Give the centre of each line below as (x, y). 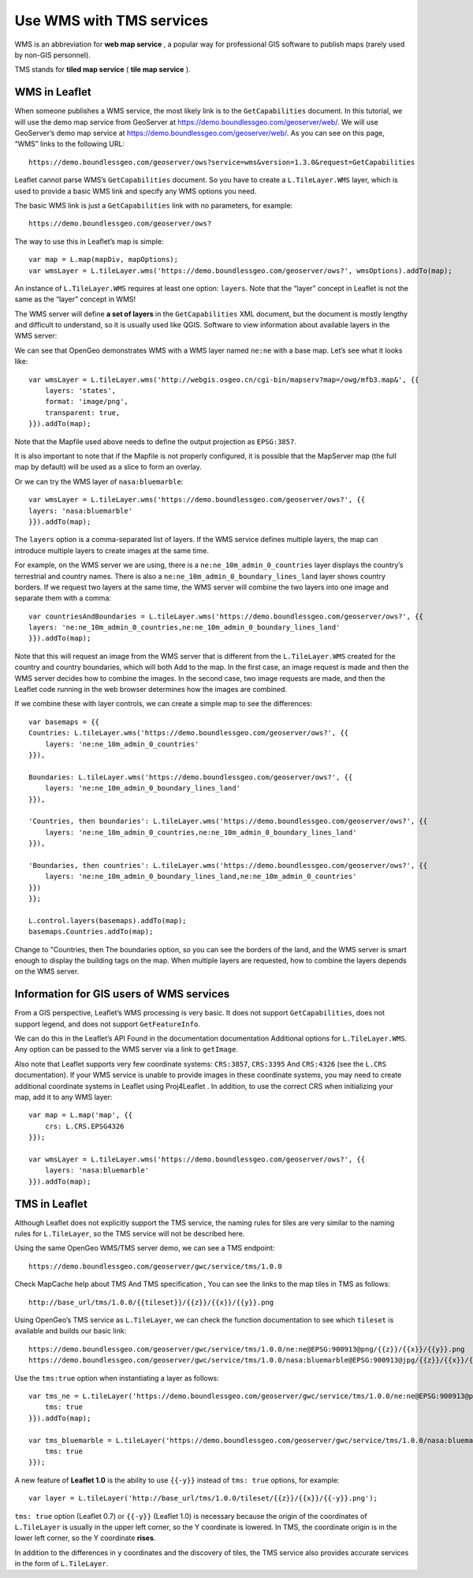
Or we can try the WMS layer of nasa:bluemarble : (99, 481)
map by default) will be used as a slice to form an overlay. (108, 467)
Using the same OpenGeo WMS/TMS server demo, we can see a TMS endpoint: (145, 1248)
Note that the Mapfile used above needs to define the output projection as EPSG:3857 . (156, 441)
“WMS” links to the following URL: (70, 144)
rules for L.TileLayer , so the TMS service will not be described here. (130, 1234)
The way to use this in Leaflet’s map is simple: (89, 241)
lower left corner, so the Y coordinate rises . (85, 1538)
